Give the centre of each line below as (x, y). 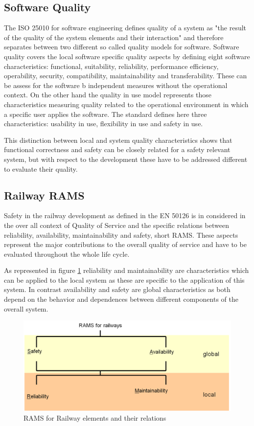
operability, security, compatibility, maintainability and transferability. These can (126, 76)
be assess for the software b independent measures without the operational (116, 85)
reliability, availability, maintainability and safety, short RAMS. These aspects (121, 235)
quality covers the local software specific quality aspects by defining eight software (127, 56)
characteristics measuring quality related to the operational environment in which (126, 104)
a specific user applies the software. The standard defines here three (105, 114)
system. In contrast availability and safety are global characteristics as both (117, 289)
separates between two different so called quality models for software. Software (122, 47)
